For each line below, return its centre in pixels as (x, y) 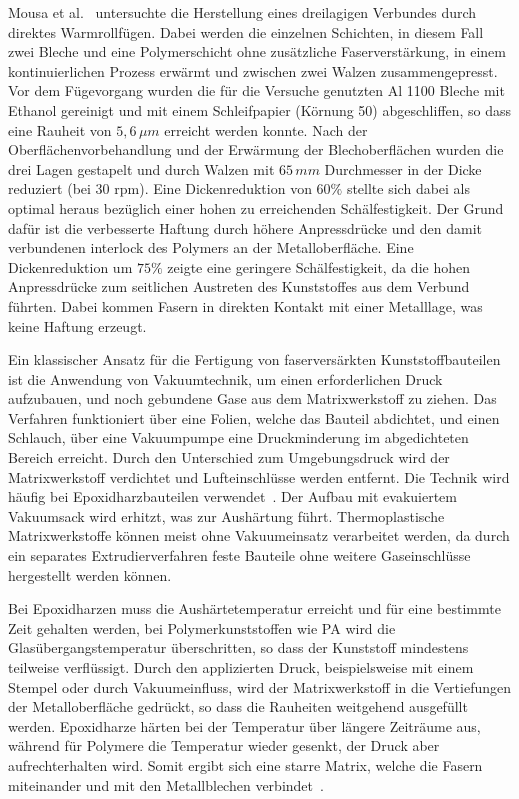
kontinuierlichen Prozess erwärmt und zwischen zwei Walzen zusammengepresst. (253, 70)
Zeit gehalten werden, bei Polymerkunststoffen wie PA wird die (202, 627)
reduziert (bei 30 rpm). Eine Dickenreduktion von (160, 188)
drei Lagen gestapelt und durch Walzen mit (141, 168)
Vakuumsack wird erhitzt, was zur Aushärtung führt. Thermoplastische (226, 515)
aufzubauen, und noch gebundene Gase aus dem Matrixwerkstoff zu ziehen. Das (252, 398)
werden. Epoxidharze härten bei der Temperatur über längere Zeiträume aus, (244, 725)
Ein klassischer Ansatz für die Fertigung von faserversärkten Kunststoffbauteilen (254, 359)
